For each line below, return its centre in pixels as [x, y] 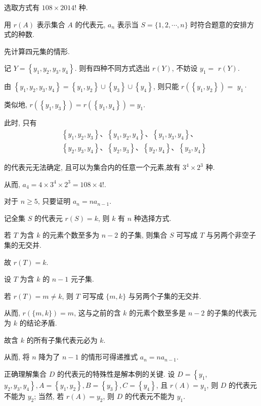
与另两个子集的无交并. [165, 296]
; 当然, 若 [49, 396]
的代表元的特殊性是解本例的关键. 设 [116, 373]
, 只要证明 [54, 201]
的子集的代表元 [232, 313]
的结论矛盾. [38, 322]
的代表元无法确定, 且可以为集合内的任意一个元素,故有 [92, 167]
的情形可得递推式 [110, 357]
